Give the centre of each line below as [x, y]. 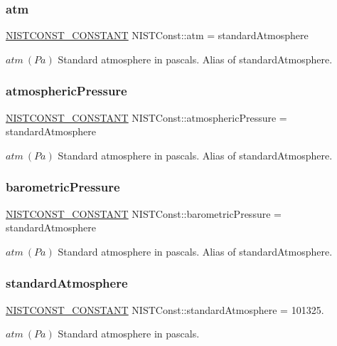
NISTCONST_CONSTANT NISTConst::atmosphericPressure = [146, 117]
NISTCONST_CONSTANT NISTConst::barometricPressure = [144, 213]
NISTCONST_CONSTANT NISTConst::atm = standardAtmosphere [157, 35]
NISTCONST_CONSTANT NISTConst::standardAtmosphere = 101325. [165, 309]
